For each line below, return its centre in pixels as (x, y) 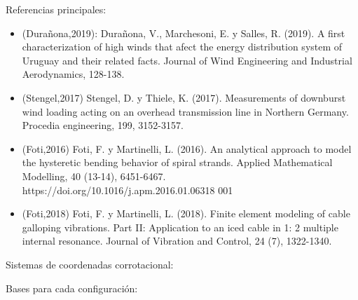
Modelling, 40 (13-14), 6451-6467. (94, 176)
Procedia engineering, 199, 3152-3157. (103, 125)
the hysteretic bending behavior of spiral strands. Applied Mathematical (177, 162)
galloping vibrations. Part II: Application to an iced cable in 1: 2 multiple (180, 227)
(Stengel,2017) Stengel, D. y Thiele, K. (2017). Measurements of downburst (184, 97)
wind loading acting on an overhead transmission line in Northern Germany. (185, 111)
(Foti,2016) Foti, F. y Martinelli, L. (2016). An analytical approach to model (187, 148)
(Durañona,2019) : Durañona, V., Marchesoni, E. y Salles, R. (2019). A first (184, 33)
